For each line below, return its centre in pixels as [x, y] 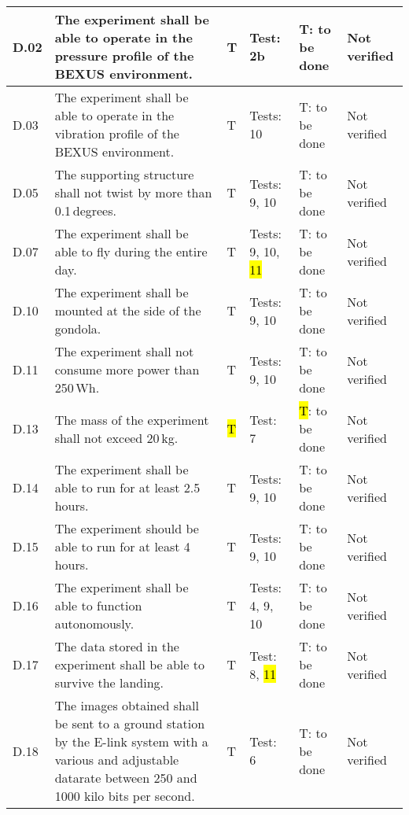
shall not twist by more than [133, 192]
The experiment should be [127, 528]
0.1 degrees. [85, 210]
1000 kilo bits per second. [125, 796]
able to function [98, 605]
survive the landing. [109, 682]
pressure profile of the [124, 55]
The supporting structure [124, 174]
